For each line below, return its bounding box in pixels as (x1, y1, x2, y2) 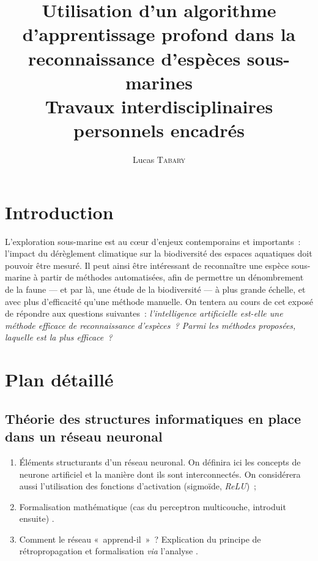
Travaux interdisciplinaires (45, 93, 273, 118)
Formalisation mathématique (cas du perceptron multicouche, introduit (19, 500, 286, 513)
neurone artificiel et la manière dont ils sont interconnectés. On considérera (19, 467, 301, 480)
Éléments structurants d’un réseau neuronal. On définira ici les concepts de (19, 455, 301, 468)
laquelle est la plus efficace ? (5, 331, 113, 344)
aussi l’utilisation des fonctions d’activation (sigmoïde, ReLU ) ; (19, 480, 256, 492)
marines (125, 69, 193, 94)
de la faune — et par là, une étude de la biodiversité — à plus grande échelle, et (5, 282, 306, 295)
